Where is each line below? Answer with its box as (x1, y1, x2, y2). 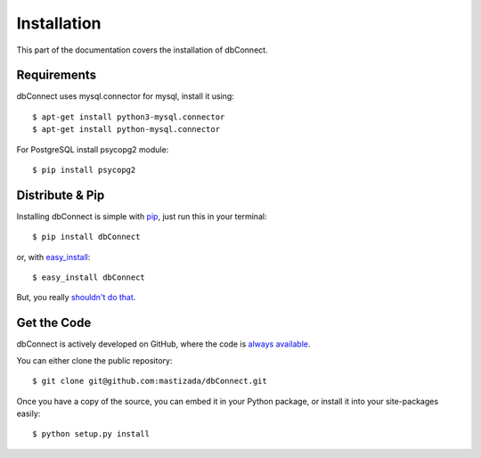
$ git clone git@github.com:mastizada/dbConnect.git (32, 376, 267, 387)
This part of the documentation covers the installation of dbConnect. (16, 45, 268, 55)
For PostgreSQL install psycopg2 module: (16, 143, 169, 155)
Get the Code (16, 315, 92, 331)
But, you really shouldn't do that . (16, 292, 136, 303)
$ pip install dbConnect (32, 232, 141, 242)
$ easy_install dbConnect (32, 273, 146, 282)
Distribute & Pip (16, 187, 105, 202)
